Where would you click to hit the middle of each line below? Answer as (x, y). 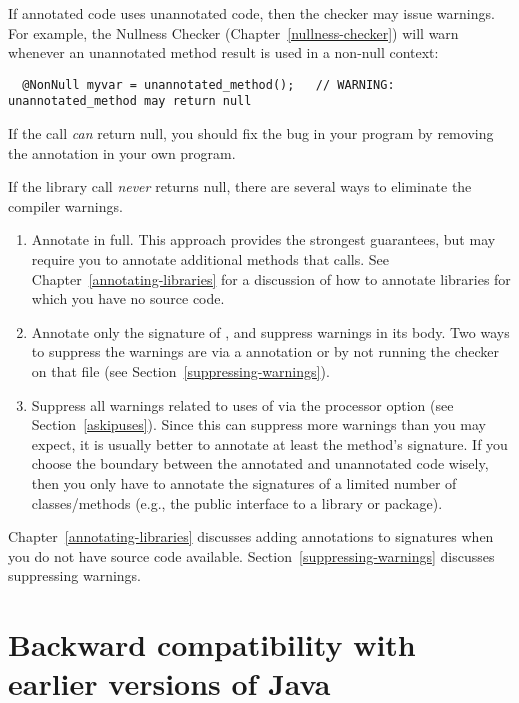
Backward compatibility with (212, 644)
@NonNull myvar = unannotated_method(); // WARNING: (208, 84)
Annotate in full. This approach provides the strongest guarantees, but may (263, 239)
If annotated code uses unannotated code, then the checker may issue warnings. (251, 13)
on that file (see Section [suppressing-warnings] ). (180, 371)
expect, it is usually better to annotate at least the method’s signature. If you (269, 443)
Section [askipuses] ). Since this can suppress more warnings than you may (258, 424)
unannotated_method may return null (130, 101)
